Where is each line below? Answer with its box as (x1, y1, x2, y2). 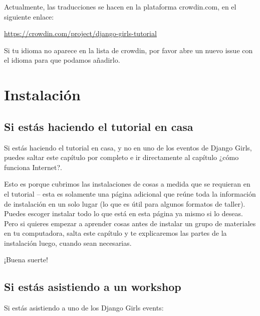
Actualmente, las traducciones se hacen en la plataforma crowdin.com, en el (4, 2, 236, 12)
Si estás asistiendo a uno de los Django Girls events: (4, 302, 164, 313)
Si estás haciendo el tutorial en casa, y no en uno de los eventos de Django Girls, (4, 142, 252, 152)
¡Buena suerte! (4, 254, 48, 265)
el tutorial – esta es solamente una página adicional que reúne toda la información (4, 188, 256, 199)
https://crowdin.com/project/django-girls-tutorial (4, 28, 157, 39)
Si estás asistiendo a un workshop (4, 279, 181, 294)
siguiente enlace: (4, 11, 54, 22)
